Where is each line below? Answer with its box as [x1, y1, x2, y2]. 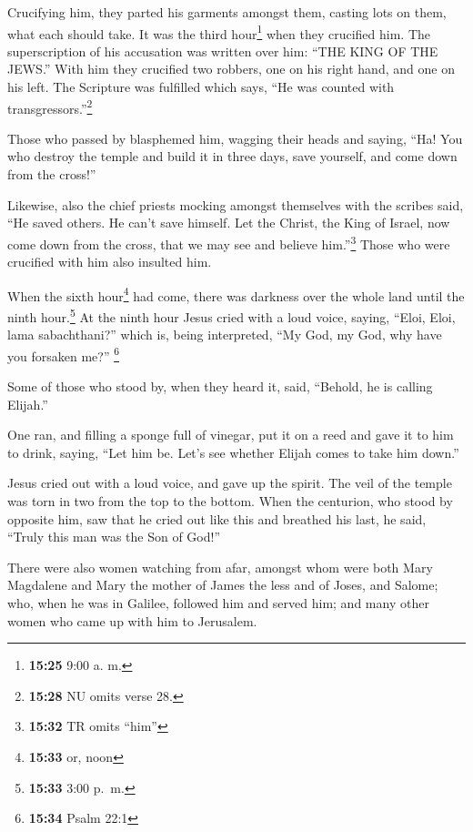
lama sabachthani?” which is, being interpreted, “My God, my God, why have [7, 325, 442, 344]
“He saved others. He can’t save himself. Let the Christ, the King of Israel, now [7, 213, 450, 232]
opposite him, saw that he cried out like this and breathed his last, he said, [7, 509, 427, 528]
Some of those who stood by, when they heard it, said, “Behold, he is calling [7, 377, 433, 396]
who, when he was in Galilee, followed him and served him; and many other [7, 593, 429, 612]
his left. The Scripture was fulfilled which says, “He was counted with [7, 77, 395, 96]
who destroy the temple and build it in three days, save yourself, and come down [7, 147, 458, 166]
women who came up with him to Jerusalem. [7, 611, 257, 630]
